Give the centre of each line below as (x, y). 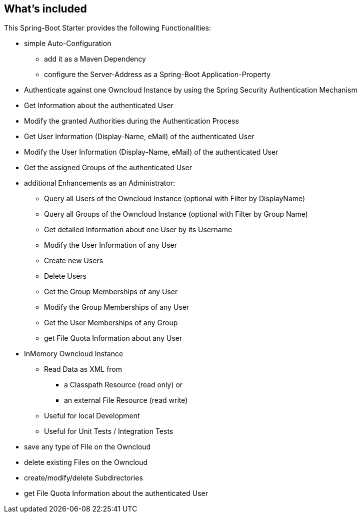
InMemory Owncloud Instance (74, 354)
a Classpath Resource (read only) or (123, 385)
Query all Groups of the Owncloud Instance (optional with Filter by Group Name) (176, 214)
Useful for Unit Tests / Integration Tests (109, 431)
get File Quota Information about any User (113, 338)
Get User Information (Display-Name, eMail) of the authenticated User (139, 137)
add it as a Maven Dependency (95, 59)
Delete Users (65, 276)
